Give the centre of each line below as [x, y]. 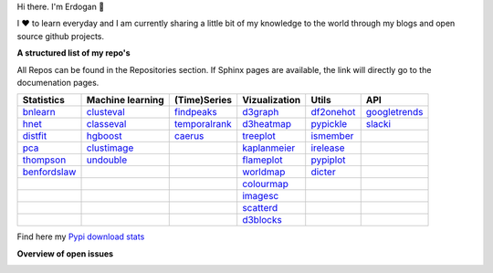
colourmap [266, 184]
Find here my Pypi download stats [81, 236]
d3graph [261, 112]
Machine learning [125, 100]
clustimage [110, 148]
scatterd [260, 208]
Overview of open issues [65, 253]
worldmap [264, 172]
